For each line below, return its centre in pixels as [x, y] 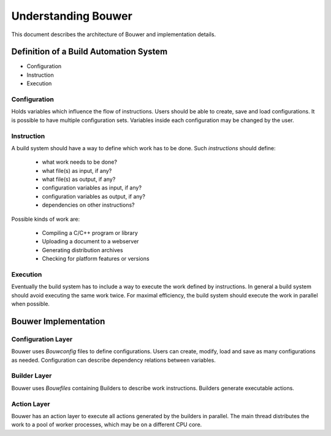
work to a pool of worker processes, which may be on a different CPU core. [107, 425]
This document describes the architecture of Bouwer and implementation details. [114, 34]
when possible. [31, 304]
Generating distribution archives [82, 250]
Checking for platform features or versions [96, 259]
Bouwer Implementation [58, 321]
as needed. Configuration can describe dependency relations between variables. [113, 360]
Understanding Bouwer [72, 16]
